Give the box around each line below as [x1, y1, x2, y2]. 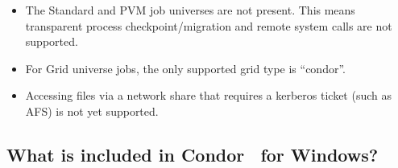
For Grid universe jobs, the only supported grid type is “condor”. [25, 59, 346, 76]
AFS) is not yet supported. [25, 102, 159, 119]
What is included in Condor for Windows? [6, 141, 379, 166]
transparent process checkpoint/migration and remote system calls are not [25, 17, 392, 34]
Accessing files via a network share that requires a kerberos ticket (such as [25, 87, 392, 104]
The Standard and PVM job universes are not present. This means [25, 2, 355, 18]
